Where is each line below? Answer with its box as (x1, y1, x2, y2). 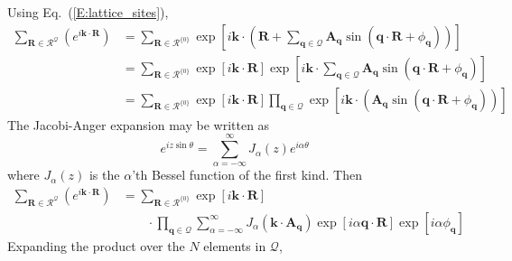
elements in (203, 236, 266, 255)
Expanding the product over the (7, 236, 185, 255)
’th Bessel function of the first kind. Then (132, 165, 362, 184)
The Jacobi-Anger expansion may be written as (7, 115, 270, 134)
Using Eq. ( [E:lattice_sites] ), (7, 3, 169, 21)
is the (88, 165, 120, 184)
